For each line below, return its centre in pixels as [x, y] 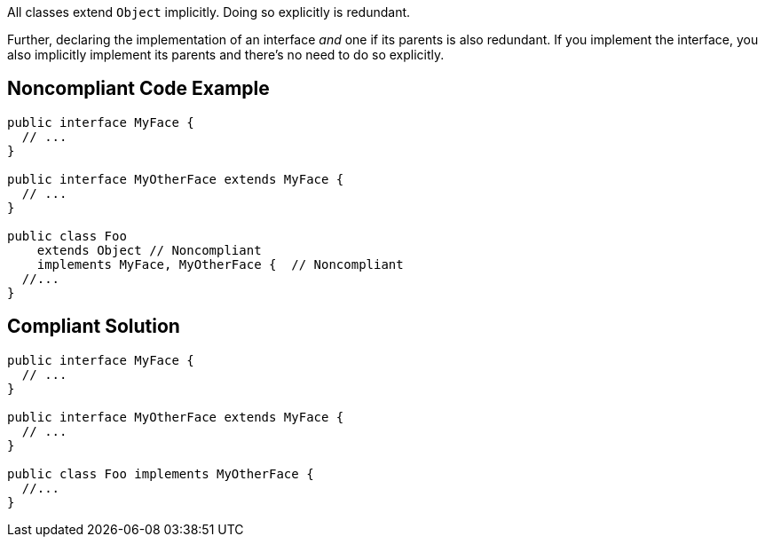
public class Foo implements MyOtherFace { [161, 473]
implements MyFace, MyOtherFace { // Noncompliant [220, 264]
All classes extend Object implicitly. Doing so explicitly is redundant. [209, 12]
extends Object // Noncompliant [149, 250]
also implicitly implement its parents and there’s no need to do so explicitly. [226, 55]
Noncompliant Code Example [138, 89]
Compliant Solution [94, 327]
